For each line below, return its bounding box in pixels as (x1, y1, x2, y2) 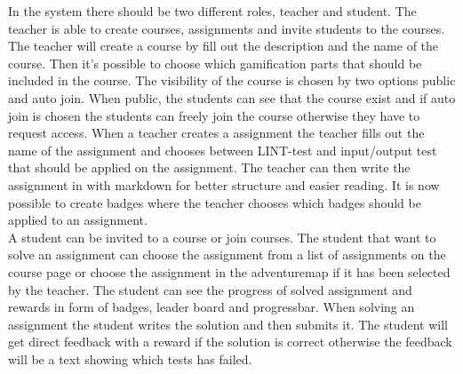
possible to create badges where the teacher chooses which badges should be (8, 193, 421, 211)
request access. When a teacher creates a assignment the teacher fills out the (8, 123, 425, 142)
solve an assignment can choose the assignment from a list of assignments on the (8, 245, 446, 264)
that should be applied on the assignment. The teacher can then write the (8, 158, 411, 177)
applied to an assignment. (8, 211, 148, 229)
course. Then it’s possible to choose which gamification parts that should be (8, 53, 422, 72)
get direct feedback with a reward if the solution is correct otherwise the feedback (8, 332, 452, 351)
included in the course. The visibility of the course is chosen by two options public (8, 71, 456, 90)
